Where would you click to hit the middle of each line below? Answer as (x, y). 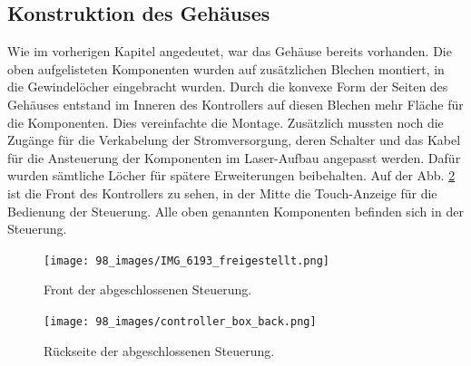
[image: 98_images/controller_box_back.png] (180, 321)
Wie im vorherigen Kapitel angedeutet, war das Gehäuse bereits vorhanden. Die (230, 51)
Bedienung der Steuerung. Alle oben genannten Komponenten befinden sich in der (235, 211)
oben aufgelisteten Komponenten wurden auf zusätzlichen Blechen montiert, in (226, 68)
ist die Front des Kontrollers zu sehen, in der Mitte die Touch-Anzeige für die (222, 193)
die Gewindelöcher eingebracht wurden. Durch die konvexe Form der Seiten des (228, 87)
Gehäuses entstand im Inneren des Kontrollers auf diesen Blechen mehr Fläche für (235, 104)
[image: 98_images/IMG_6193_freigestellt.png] (186, 260)
